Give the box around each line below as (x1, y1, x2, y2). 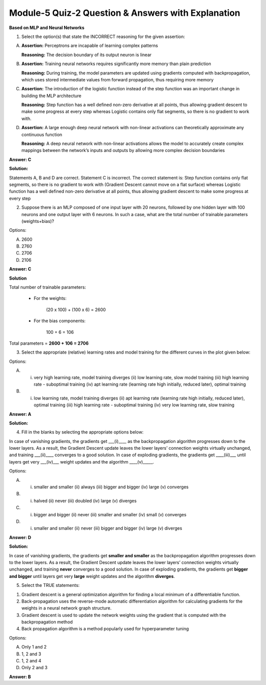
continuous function (21, 131, 63, 138)
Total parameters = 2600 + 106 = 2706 (9, 340, 89, 346)
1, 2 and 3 (21, 651, 41, 657)
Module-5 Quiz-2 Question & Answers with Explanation (9, 7, 240, 18)
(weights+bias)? (21, 218, 54, 224)
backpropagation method (21, 619, 73, 625)
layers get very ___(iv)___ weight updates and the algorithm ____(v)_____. (9, 459, 155, 465)
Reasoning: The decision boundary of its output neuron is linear (21, 52, 152, 58)
